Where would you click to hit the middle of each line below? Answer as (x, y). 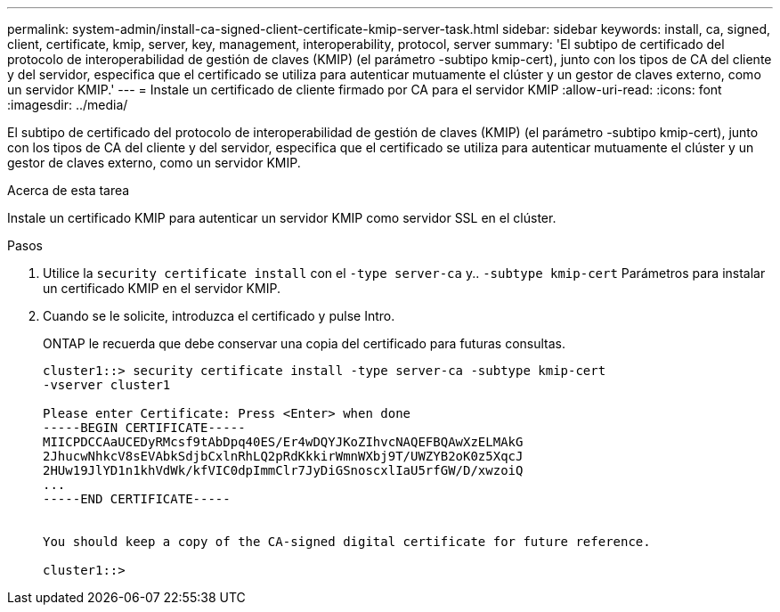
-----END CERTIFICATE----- (137, 499)
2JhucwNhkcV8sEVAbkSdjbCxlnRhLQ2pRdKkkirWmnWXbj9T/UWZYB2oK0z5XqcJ (283, 456)
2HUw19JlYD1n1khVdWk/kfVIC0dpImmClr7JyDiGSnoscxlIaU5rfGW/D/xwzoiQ (283, 470)
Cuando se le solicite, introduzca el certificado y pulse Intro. (219, 316)
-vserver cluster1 (107, 385)
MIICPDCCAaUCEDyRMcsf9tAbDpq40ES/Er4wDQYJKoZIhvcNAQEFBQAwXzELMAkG (283, 442)
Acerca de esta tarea (69, 190)
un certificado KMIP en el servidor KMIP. (162, 288)
